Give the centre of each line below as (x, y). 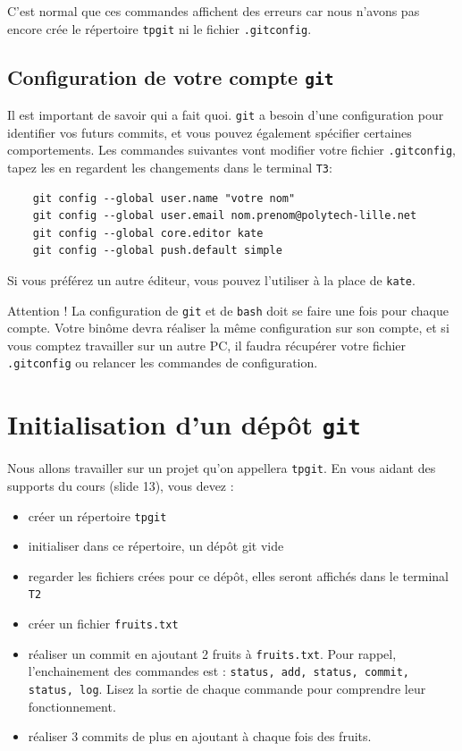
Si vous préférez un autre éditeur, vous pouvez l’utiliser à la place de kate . (211, 279)
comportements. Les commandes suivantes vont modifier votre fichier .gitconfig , (232, 150)
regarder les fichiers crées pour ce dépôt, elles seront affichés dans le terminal (238, 575)
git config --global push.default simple (157, 251)
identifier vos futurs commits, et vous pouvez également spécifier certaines (210, 132)
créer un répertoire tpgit (97, 515)
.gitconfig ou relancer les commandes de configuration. (163, 363)
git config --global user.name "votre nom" (164, 198)
